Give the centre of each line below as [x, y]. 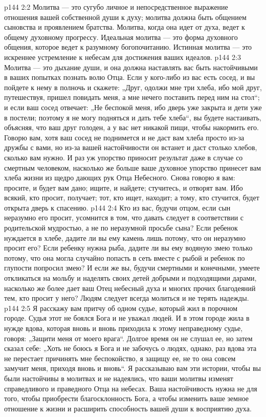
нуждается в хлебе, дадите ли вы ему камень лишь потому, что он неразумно [125, 237]
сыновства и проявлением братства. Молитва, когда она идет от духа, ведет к [125, 27]
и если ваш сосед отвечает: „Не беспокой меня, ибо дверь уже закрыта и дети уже [133, 107]
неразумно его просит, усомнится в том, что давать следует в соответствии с [124, 217]
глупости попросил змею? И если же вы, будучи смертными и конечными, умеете [132, 268]
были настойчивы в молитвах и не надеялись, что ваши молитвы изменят [119, 378]
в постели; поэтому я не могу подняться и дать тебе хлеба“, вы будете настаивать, [133, 117]
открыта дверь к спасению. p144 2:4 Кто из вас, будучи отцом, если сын [117, 207]
